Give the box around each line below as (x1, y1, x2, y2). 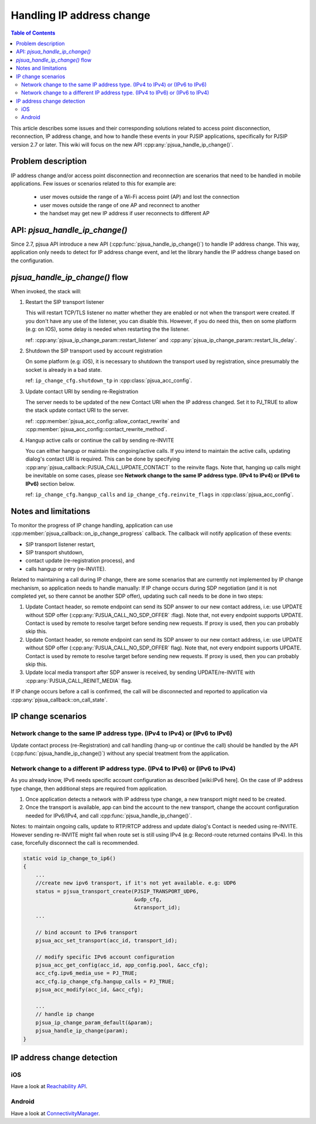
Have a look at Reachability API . (11, 1083, 88, 1090)
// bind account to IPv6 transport (35, 929, 138, 936)
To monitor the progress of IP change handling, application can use (11, 522, 173, 529)
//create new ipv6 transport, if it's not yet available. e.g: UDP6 (35, 880, 236, 886)
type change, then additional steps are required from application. (11, 785, 168, 792)
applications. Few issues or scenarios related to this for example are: (11, 180, 177, 187)
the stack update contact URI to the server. (25, 407, 129, 414)
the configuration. (11, 257, 54, 264)
